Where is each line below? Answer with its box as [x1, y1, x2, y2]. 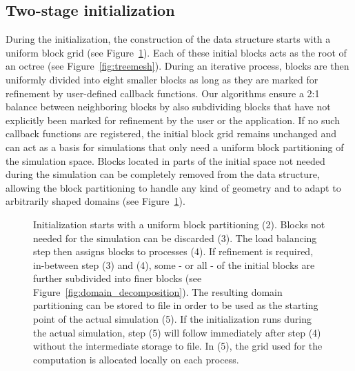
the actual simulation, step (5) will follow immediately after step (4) [33, 325, 321, 339]
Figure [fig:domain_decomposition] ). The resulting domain [33, 284, 283, 299]
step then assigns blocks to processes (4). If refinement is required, [33, 244, 314, 259]
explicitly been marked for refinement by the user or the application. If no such [6, 112, 340, 127]
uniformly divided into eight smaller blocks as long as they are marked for [6, 72, 318, 86]
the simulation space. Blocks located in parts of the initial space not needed [6, 153, 325, 168]
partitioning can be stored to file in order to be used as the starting [33, 298, 318, 312]
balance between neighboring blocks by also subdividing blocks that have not [6, 99, 331, 114]
